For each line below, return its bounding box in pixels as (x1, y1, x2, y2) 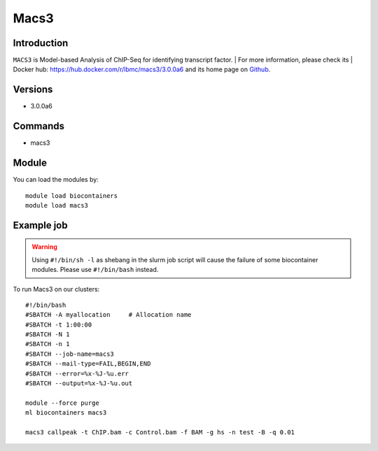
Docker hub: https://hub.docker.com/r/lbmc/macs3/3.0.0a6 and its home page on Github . (13, 65, 271, 73)
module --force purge (25, 399, 99, 407)
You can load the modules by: (13, 176, 99, 184)
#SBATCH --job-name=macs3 (25, 350, 115, 358)
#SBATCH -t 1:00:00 (25, 320, 92, 329)
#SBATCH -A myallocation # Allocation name (25, 311, 192, 319)
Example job (13, 219, 68, 231)
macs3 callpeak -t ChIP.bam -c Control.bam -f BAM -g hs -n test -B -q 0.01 (25, 429, 295, 436)
